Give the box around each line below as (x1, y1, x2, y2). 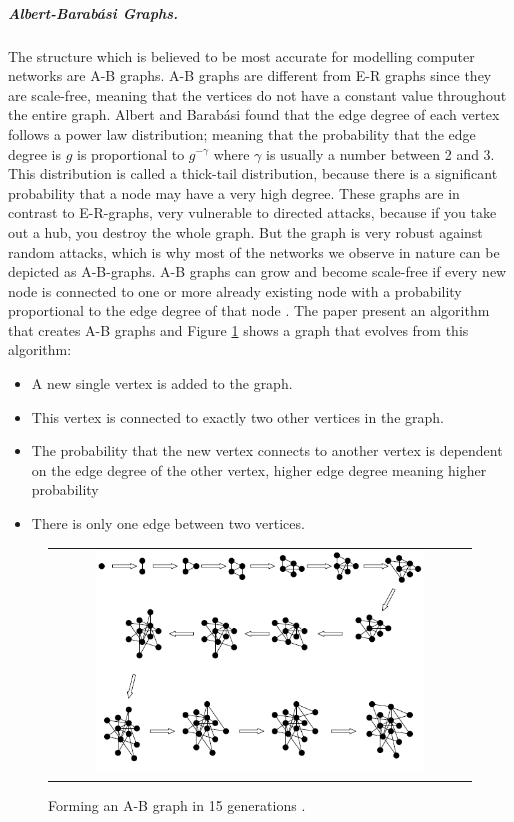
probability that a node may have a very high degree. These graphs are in (8, 182, 460, 203)
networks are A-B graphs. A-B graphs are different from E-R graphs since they (8, 65, 492, 86)
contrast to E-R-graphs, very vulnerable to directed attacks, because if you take (8, 202, 497, 223)
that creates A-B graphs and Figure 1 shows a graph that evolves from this (8, 319, 469, 340)
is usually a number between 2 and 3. (266, 143, 495, 164)
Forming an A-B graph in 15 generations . (48, 795, 306, 816)
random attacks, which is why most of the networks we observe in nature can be (8, 241, 500, 262)
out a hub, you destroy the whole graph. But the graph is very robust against (8, 221, 483, 242)
